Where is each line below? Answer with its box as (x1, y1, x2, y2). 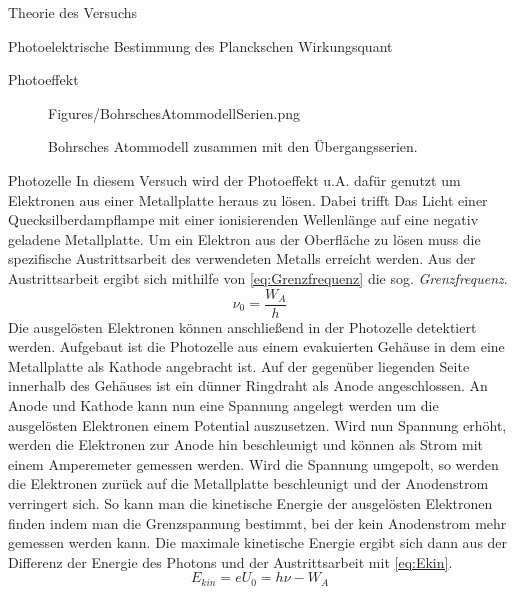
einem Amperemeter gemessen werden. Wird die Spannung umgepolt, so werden (8, 453, 499, 474)
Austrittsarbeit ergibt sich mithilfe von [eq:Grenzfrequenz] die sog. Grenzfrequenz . (8, 267, 508, 288)
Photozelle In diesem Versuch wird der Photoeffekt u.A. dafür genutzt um (8, 169, 461, 190)
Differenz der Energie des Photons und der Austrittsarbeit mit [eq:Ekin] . (8, 551, 453, 572)
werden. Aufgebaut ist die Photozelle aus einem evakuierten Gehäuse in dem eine (8, 336, 505, 357)
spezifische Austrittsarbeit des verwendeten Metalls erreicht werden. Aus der (8, 248, 476, 269)
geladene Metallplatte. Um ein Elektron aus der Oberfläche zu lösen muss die (8, 228, 481, 249)
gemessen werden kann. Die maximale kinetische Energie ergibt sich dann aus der (8, 532, 508, 553)
